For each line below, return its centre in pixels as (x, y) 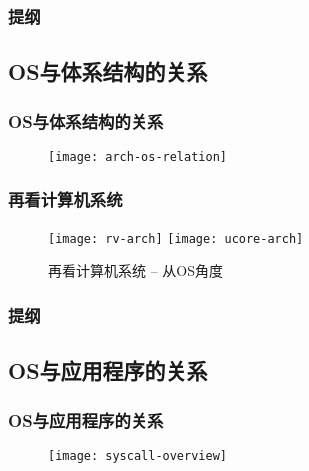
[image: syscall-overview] (137, 455)
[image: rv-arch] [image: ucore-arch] (176, 238)
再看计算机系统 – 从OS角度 (135, 270)
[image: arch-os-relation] (137, 156)
